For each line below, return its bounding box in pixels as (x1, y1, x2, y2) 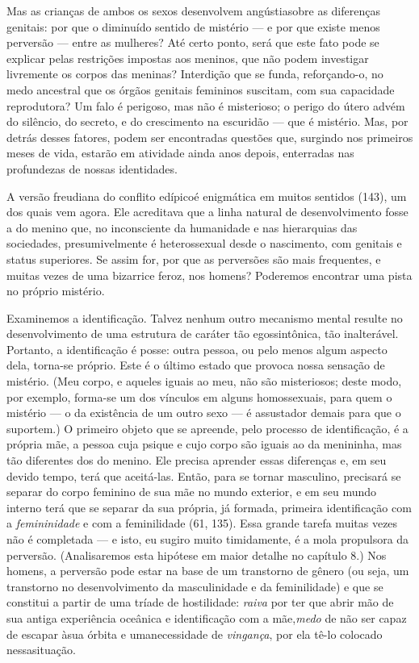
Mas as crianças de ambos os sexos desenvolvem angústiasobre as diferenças (6, 2, 380, 19)
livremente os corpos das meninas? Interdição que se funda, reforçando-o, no (6, 65, 383, 82)
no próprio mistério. (6, 282, 105, 299)
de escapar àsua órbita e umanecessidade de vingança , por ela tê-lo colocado (6, 625, 383, 642)
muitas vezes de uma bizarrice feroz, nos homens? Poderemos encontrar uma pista (6, 266, 413, 283)
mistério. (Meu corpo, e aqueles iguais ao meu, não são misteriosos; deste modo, (6, 373, 402, 390)
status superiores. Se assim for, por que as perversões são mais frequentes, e (6, 250, 381, 267)
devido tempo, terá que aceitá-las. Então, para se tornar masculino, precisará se (6, 467, 401, 484)
